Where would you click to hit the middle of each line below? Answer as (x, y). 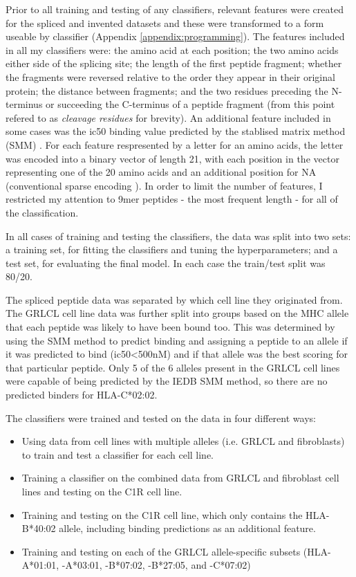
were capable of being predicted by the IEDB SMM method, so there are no (167, 381)
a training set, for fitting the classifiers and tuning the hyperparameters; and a (172, 249)
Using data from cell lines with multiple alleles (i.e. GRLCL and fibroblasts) (183, 441)
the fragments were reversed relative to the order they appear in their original (170, 76)
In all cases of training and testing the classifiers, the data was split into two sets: (178, 236)
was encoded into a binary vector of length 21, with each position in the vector (172, 158)
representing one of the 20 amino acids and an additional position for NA (161, 172)
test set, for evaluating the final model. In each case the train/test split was (166, 263)
